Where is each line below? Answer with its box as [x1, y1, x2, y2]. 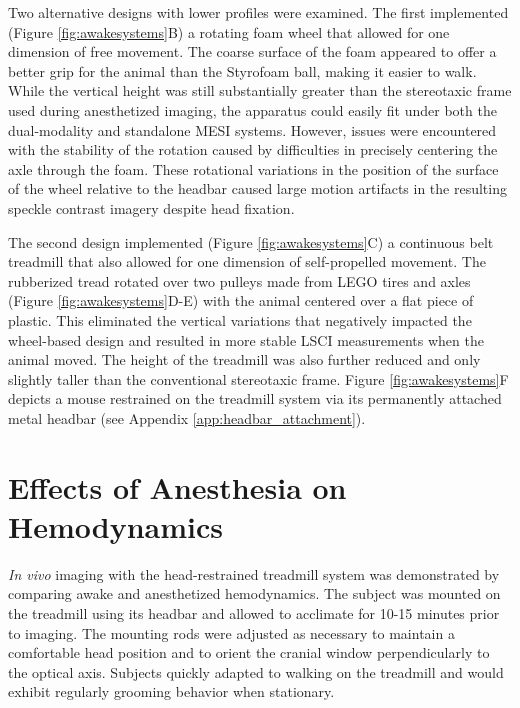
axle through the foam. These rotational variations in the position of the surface [8, 158, 499, 179]
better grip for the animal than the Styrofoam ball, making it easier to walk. [8, 60, 477, 81]
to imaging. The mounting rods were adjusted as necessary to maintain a [8, 622, 455, 643]
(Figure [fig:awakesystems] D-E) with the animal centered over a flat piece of [8, 290, 474, 311]
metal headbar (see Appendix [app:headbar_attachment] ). [8, 407, 366, 428]
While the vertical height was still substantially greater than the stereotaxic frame [8, 80, 512, 101]
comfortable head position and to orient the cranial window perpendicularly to [8, 642, 490, 663]
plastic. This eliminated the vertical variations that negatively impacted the [8, 309, 472, 330]
